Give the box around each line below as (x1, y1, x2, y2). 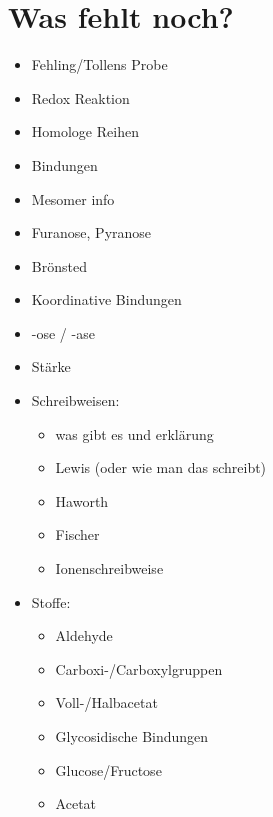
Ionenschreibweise (55, 558, 164, 579)
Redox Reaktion (31, 87, 130, 108)
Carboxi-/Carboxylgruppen (55, 658, 223, 679)
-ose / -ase (31, 322, 95, 343)
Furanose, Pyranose (31, 222, 152, 243)
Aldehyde (55, 625, 113, 646)
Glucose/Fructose (55, 759, 162, 780)
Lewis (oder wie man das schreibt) (55, 457, 267, 478)
